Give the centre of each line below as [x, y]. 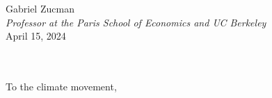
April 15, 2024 [36, 36]
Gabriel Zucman [40, 8]
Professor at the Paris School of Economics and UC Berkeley [136, 22]
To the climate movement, [61, 86]
